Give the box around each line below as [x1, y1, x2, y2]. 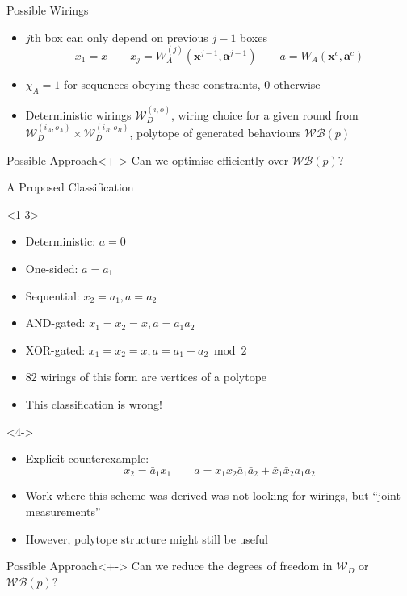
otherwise [273, 76, 321, 92]
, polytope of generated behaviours [129, 124, 301, 141]
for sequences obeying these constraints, [64, 76, 261, 92]
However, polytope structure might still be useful [25, 530, 268, 547]
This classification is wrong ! [25, 395, 162, 412]
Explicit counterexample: [25, 450, 149, 467]
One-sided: [25, 259, 78, 276]
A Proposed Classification [6, 178, 134, 195]
